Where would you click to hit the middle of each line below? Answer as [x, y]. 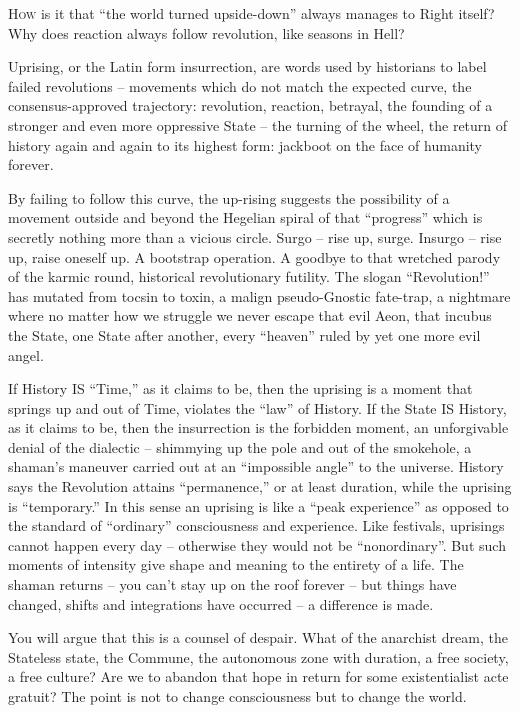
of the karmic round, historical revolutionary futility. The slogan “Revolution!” [249, 276]
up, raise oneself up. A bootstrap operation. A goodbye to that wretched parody [254, 256]
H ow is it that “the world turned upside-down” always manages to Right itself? [251, 13]
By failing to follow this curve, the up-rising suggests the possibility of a [229, 197]
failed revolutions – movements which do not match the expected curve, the [240, 85]
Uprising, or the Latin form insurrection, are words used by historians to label [247, 66]
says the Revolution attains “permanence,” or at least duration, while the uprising [260, 486]
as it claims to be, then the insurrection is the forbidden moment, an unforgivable [258, 427]
